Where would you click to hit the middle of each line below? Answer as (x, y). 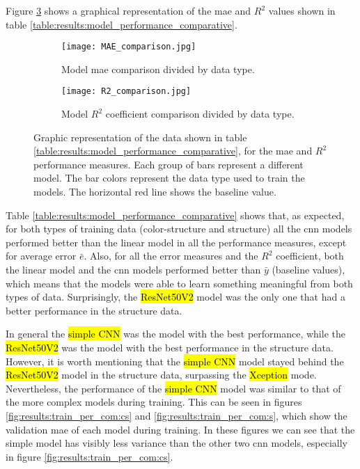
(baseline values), (308, 270)
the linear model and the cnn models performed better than (133, 270)
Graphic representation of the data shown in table (140, 137)
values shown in (302, 10)
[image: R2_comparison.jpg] (126, 92)
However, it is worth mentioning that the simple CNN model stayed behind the (175, 361)
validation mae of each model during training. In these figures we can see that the (180, 429)
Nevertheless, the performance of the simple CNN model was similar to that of (173, 388)
